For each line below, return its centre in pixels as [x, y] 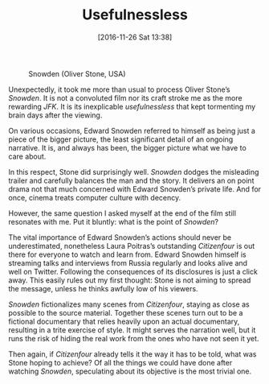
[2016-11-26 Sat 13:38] [135, 37]
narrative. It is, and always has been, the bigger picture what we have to [127, 147]
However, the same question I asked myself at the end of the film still [122, 213]
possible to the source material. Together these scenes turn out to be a [126, 312]
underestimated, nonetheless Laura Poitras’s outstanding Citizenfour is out [132, 246]
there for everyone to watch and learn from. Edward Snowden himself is [127, 254]
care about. [27, 156]
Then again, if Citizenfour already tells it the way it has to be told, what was [132, 354]
